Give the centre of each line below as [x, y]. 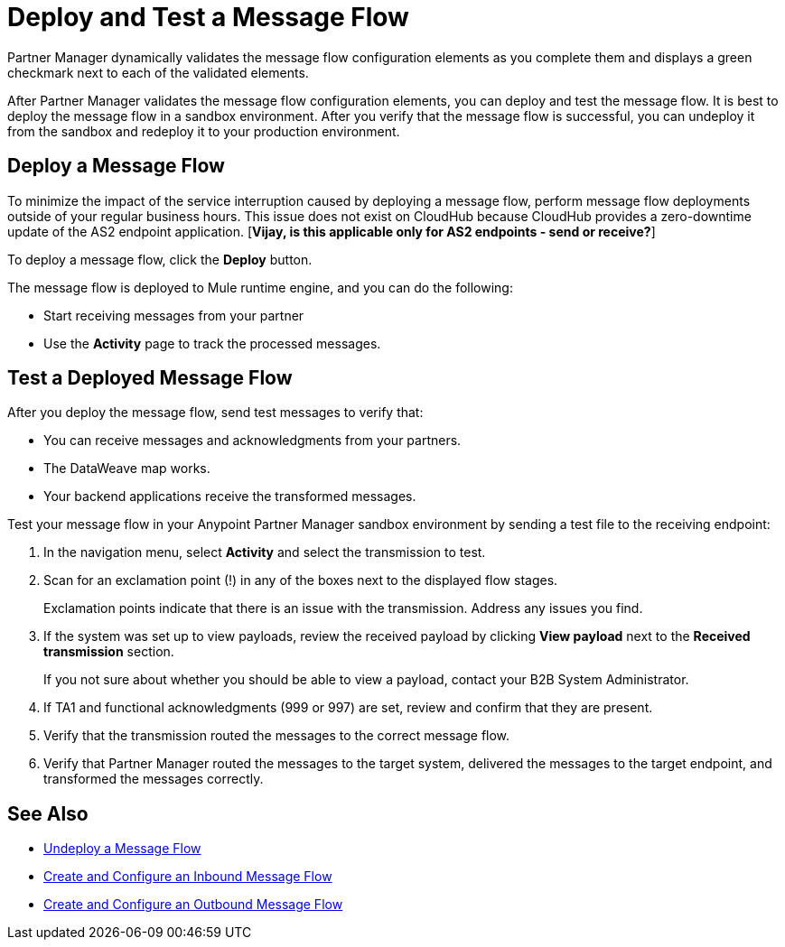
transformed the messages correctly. [154, 779]
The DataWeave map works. [127, 469]
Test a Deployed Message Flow [150, 378]
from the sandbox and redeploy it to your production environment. [204, 131]
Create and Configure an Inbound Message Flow [188, 877]
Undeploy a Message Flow [122, 849]
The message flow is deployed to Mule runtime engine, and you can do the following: [260, 287]
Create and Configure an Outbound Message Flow [193, 905]
